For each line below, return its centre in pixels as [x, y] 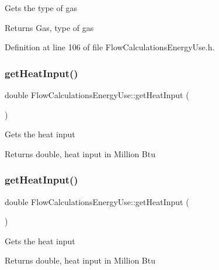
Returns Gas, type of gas [49, 27]
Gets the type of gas [41, 8]
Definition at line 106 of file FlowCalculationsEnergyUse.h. [110, 47]
